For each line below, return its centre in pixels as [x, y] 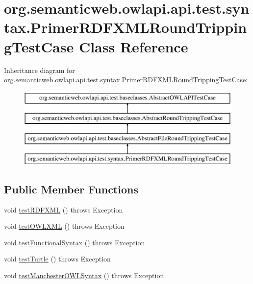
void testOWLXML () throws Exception [64, 226]
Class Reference [133, 46]
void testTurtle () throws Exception [57, 259]
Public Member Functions [71, 189]
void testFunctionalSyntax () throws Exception [75, 242]
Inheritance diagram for [39, 70]
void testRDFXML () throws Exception [63, 209]
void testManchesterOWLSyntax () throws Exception [84, 275]
